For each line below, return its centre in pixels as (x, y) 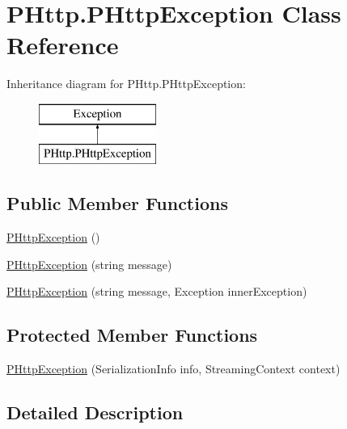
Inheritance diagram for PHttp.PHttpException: (126, 84)
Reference (63, 45)
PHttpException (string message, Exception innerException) (157, 291)
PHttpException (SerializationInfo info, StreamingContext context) (173, 369)
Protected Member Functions (132, 335)
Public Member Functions (117, 203)
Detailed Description (95, 412)
